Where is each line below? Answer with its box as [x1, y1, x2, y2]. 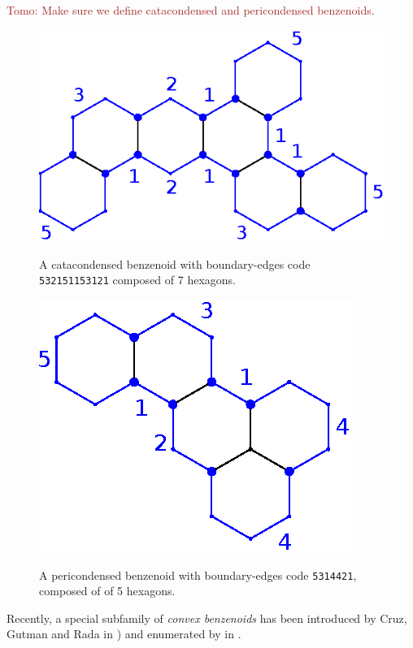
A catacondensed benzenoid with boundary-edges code [39, 255, 311, 272]
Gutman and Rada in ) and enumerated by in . [7, 625, 241, 642]
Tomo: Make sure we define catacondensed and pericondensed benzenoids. [7, 2, 375, 18]
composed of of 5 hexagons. [39, 582, 176, 599]
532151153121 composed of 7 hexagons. [39, 271, 236, 288]
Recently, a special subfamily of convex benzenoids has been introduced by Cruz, [7, 609, 407, 626]
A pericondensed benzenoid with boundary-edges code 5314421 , [39, 566, 357, 583]
